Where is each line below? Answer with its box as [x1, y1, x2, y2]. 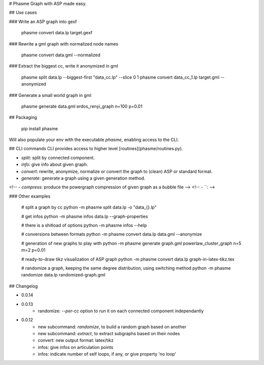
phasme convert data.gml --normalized [21, 52, 101, 58]
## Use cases [9, 10, 37, 16]
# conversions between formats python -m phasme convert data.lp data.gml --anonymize [21, 231, 202, 237]
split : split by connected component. [21, 155, 95, 160]
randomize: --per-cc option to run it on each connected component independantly [38, 308, 204, 314]
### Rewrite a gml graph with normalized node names [9, 41, 118, 46]
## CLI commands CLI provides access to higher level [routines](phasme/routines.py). [9, 146, 183, 152]
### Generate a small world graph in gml [9, 92, 91, 98]
